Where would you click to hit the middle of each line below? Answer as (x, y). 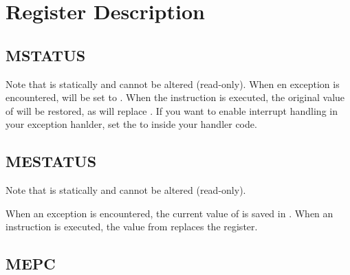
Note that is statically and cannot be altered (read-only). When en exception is (173, 84)
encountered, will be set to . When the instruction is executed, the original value (175, 97)
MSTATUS (46, 55)
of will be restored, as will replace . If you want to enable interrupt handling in (172, 110)
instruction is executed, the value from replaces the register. (132, 227)
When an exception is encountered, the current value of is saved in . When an (169, 213)
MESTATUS (51, 161)
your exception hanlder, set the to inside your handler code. (131, 124)
